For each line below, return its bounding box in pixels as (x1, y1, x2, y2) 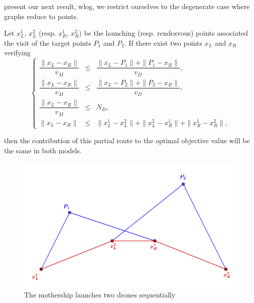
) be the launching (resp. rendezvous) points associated (79, 28, 248, 38)
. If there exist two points (124, 37, 202, 48)
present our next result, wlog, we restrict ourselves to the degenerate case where (4, 1, 250, 11)
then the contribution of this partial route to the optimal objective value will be (4, 135, 250, 146)
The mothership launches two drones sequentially (24, 289, 176, 299)
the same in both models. (4, 145, 82, 155)
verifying (4, 47, 31, 58)
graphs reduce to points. (4, 11, 79, 21)
